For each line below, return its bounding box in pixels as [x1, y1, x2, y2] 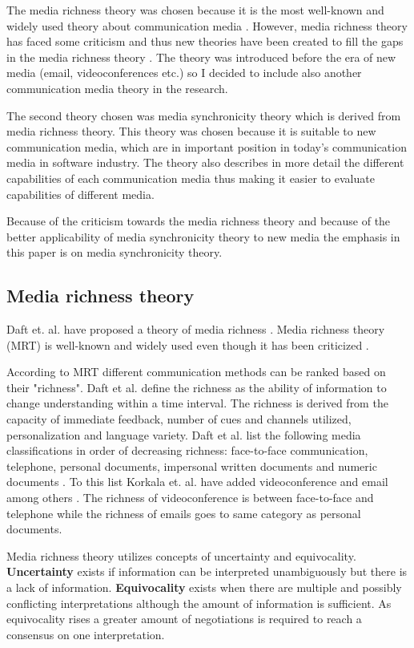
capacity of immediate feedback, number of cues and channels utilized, [6, 411, 352, 427]
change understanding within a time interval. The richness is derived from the [6, 395, 388, 411]
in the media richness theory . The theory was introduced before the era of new [6, 48, 396, 65]
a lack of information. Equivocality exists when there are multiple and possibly [6, 579, 402, 596]
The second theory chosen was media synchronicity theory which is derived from [6, 107, 401, 124]
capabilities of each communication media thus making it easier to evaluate [6, 169, 375, 186]
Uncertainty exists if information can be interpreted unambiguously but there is [6, 563, 408, 580]
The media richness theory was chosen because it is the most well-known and [6, 2, 384, 18]
